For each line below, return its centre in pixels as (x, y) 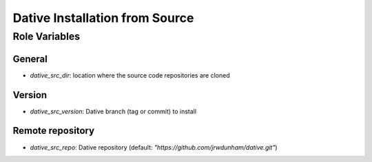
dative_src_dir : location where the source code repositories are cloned (130, 75)
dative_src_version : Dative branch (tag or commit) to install (113, 111)
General (30, 59)
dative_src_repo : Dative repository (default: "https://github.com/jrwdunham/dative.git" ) (154, 147)
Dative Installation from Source (103, 18)
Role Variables (46, 36)
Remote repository (54, 131)
